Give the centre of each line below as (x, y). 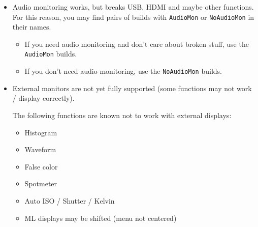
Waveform (40, 149)
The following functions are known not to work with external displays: (122, 115)
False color (41, 166)
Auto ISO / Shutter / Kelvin (70, 200)
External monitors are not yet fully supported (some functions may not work (132, 88)
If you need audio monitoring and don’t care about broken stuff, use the (137, 44)
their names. (32, 27)
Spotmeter (41, 183)
